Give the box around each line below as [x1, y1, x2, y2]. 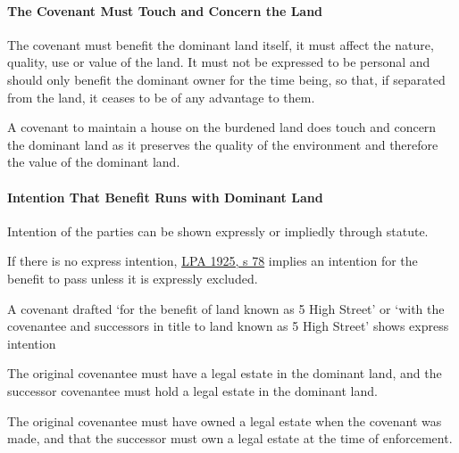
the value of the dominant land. [7, 152, 180, 171]
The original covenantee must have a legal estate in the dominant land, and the [7, 364, 442, 383]
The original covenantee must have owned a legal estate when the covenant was [7, 411, 442, 430]
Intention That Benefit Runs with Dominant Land [7, 187, 323, 206]
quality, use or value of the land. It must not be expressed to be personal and [7, 53, 430, 71]
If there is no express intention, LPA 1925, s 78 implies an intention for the [7, 251, 418, 270]
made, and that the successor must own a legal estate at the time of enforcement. [7, 429, 453, 448]
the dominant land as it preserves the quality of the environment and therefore [7, 135, 438, 153]
